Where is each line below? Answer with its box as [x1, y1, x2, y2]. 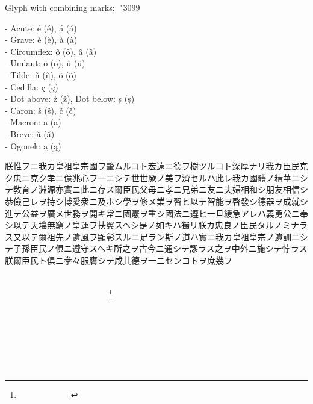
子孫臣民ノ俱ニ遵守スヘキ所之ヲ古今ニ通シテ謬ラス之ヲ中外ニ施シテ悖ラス [13, 242, 308, 255]
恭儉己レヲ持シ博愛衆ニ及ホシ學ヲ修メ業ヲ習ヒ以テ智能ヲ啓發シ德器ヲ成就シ [5, 194, 308, 207]
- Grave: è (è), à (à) [5, 33, 78, 46]
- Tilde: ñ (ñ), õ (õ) [5, 68, 76, 81]
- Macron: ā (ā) [5, 116, 61, 128]
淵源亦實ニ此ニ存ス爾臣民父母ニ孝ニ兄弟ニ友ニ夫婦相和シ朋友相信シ [38, 183, 308, 196]
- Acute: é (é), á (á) [5, 21, 77, 34]
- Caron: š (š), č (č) [5, 104, 76, 116]
